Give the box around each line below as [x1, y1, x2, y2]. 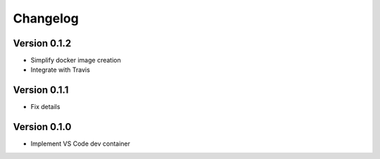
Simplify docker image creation [30, 56, 121, 65]
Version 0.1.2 [13, 37, 72, 49]
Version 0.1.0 [13, 121, 72, 133]
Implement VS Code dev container [30, 139, 130, 148]
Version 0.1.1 [13, 84, 69, 96]
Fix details [30, 103, 61, 111]
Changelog [13, 11, 79, 26]
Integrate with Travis [30, 65, 91, 74]
